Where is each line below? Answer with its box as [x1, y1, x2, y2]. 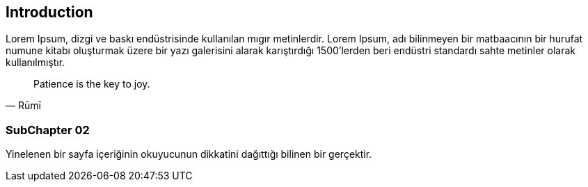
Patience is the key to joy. [33, 78, 150, 90]
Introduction [6, 3, 93, 21]
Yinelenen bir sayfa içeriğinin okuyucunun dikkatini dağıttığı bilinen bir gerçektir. [6, 148, 372, 161]
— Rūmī [6, 99, 41, 112]
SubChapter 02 [6, 122, 90, 137]
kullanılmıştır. [6, 56, 65, 69]
